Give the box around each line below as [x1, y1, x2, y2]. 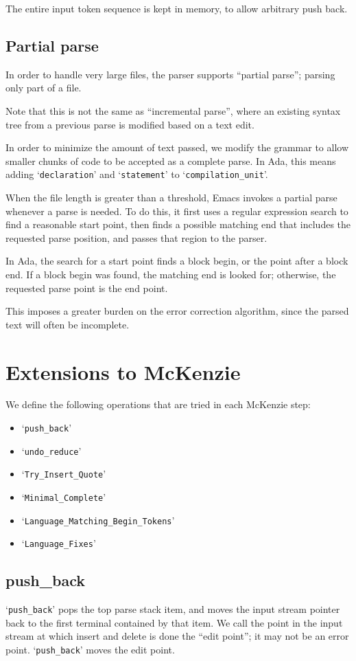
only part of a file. [5, 80, 82, 95]
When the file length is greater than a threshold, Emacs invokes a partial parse [5, 190, 337, 205]
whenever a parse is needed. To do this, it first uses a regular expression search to [5, 203, 348, 218]
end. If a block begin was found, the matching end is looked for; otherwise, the [5, 267, 336, 281]
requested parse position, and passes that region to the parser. [5, 230, 268, 245]
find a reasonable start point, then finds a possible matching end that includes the [5, 217, 351, 232]
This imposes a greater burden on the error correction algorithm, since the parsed [5, 304, 349, 318]
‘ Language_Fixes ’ [21, 536, 96, 550]
